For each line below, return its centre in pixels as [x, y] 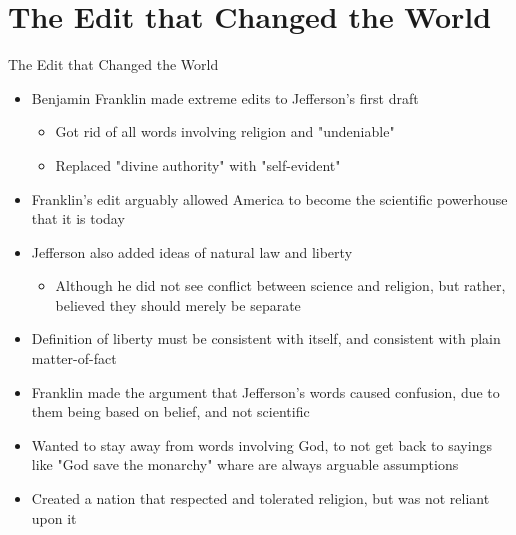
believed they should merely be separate [178, 304]
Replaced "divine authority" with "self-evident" [198, 164]
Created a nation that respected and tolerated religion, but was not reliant [260, 498]
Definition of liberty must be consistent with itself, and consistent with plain [266, 338]
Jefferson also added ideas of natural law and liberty [192, 251]
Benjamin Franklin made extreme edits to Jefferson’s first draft [225, 97]
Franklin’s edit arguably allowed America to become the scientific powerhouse [269, 198]
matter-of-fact [74, 358]
